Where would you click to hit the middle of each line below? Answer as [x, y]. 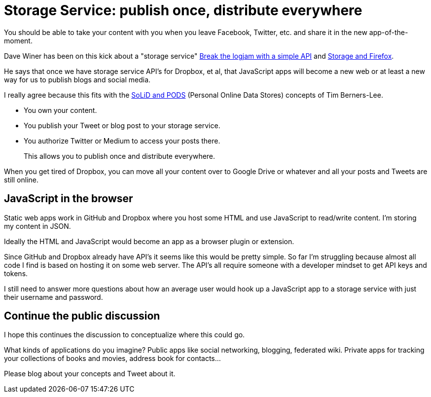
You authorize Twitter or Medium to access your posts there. [122, 141]
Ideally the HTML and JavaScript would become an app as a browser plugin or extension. [149, 241]
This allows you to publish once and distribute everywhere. [120, 156]
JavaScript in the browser [69, 199]
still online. [21, 180]
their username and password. [54, 297]
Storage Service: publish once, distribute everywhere [183, 10]
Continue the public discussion [82, 316]
